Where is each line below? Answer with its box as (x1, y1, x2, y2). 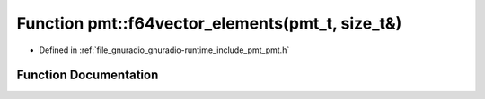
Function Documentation (16, 68, 159, 83)
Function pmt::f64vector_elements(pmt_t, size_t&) (16, 13, 402, 33)
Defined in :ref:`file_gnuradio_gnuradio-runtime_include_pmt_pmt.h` (39, 45, 290, 55)
